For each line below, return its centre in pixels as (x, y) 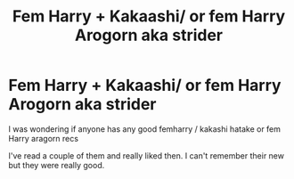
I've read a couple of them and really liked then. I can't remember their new (146, 155)
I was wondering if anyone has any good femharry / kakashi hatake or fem (145, 129)
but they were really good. (57, 165)
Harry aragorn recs (44, 138)
